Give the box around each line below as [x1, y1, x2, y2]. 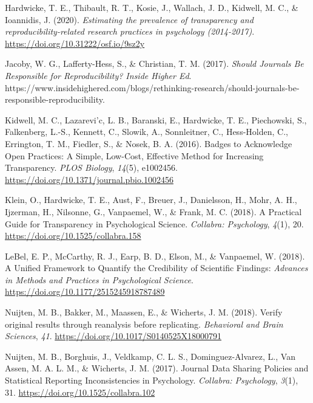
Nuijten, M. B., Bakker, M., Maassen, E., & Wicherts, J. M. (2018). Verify [5, 306, 283, 319]
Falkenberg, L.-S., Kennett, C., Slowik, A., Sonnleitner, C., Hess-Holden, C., [5, 125, 288, 138]
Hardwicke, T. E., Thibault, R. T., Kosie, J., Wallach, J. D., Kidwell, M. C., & [5, 1, 298, 13]
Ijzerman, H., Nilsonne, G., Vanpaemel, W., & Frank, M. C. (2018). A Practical [5, 205, 302, 218]
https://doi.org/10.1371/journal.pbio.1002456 [5, 173, 173, 185]
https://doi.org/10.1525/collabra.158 [5, 229, 141, 242]
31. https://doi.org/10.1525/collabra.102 [5, 385, 155, 398]
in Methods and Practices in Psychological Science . [5, 273, 194, 286]
